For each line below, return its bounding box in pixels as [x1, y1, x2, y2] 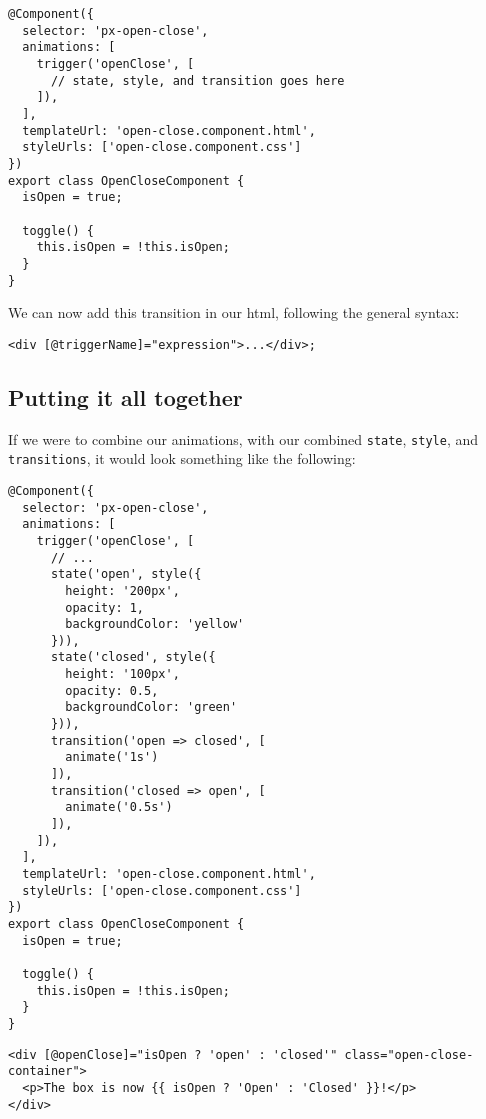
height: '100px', [65, 667, 180, 682]
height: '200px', [65, 583, 180, 598]
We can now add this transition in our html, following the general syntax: [8, 302, 460, 323]
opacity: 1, [65, 600, 145, 615]
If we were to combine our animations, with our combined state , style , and [8, 428, 479, 449]
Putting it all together [8, 381, 243, 412]
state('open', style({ [50, 567, 202, 582]
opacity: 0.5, [65, 683, 159, 698]
